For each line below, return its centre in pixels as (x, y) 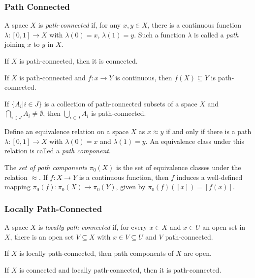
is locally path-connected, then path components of (96, 253)
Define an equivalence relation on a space (66, 131)
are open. (198, 253)
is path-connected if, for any (80, 25)
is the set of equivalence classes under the (179, 167)
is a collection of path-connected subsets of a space (121, 103)
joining (15, 44)
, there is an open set (42, 236)
